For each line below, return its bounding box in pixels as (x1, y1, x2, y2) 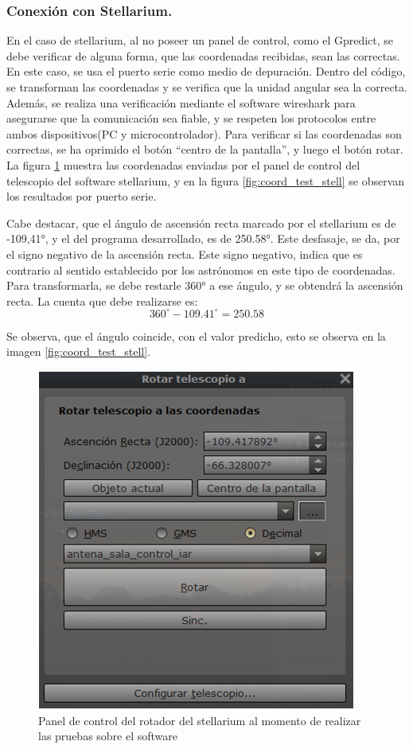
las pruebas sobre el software (38, 728, 178, 744)
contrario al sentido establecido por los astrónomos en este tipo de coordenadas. (6, 261, 395, 278)
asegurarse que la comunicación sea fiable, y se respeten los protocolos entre (6, 110, 376, 127)
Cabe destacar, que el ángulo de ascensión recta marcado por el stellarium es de (6, 214, 396, 231)
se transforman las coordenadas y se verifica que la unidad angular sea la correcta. (6, 79, 407, 95)
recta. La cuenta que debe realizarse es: (6, 292, 198, 309)
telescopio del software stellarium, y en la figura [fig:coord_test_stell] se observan (6, 172, 405, 189)
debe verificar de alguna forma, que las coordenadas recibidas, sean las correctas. (6, 47, 400, 64)
